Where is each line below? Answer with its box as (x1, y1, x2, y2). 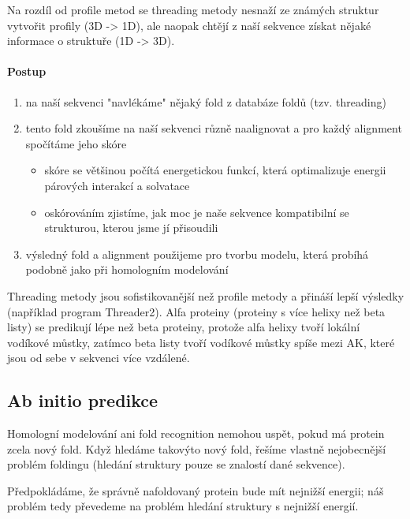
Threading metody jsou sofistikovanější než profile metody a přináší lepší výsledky (7, 287, 404, 304)
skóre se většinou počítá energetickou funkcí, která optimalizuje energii (44, 162, 386, 178)
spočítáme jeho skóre (25, 135, 127, 151)
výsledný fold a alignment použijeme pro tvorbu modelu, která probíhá (25, 245, 369, 262)
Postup (7, 63, 47, 80)
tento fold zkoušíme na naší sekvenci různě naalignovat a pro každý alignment (25, 120, 402, 136)
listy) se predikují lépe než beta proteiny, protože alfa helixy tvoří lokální (7, 319, 360, 335)
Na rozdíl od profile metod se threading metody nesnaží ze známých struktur (7, 2, 379, 17)
